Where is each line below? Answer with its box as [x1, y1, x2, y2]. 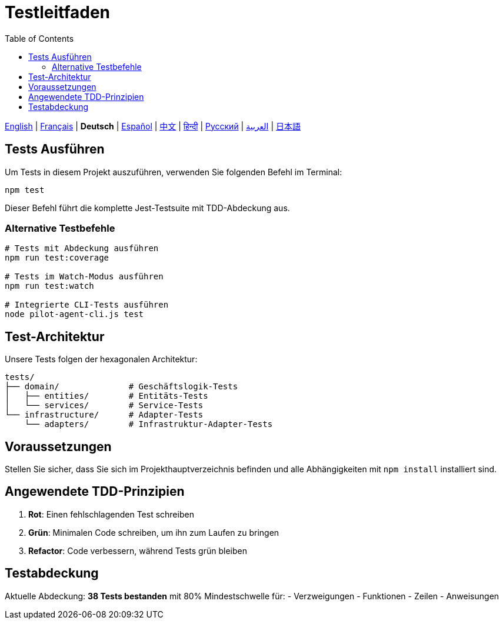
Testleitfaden [5, 2, 111, 22]
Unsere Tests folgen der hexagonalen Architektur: [5, 354, 198, 365]
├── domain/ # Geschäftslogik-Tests [5, 382, 238, 392]
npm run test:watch [5, 281, 94, 291]
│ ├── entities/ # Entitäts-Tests [5, 391, 208, 401]
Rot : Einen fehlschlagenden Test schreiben [28, 509, 194, 519]
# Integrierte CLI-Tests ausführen [5, 300, 169, 310]
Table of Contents [5, 33, 74, 44]
